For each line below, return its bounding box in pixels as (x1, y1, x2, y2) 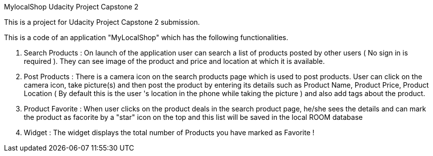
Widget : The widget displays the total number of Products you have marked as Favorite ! (24, 128, 314, 137)
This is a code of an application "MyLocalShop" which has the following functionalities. (4, 33, 288, 42)
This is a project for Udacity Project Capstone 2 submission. (4, 18, 200, 26)
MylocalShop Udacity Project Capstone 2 (4, 2, 139, 11)
